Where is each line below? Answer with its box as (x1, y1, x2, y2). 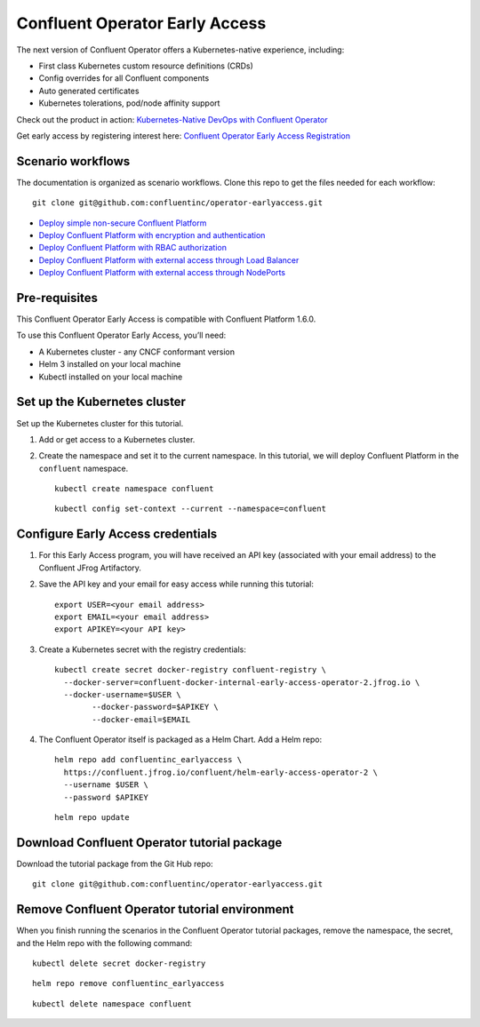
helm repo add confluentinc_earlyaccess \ (54, 755, 243, 765)
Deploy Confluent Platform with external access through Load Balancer (38, 254, 300, 266)
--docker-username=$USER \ (63, 689, 181, 699)
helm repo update (54, 813, 130, 823)
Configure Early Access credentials (16, 527, 218, 542)
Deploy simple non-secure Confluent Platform (38, 218, 207, 228)
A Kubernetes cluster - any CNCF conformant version (38, 346, 236, 357)
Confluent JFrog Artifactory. (38, 562, 142, 573)
